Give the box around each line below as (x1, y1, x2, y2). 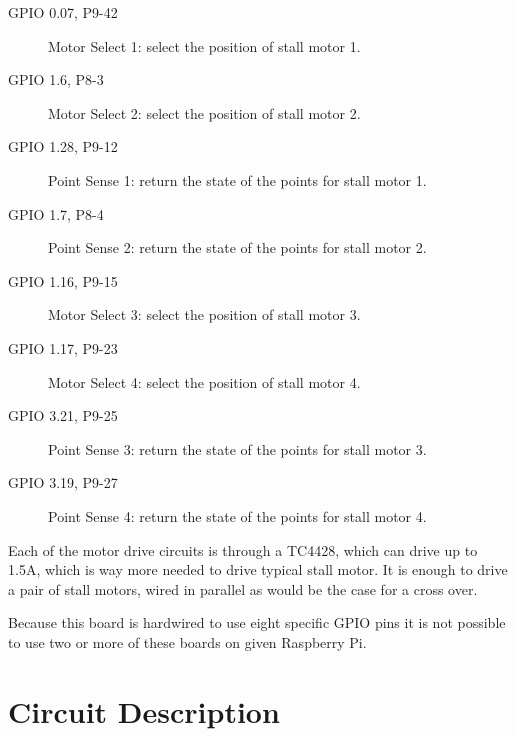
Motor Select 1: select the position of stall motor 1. (48, 35, 361, 56)
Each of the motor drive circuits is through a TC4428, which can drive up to (8, 539, 478, 560)
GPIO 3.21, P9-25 (8, 405, 118, 426)
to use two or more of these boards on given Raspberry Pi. (8, 631, 367, 652)
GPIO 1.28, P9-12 (8, 136, 118, 157)
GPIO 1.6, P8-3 (8, 69, 104, 90)
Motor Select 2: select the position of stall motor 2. (48, 102, 361, 123)
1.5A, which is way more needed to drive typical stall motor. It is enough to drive (8, 559, 508, 580)
